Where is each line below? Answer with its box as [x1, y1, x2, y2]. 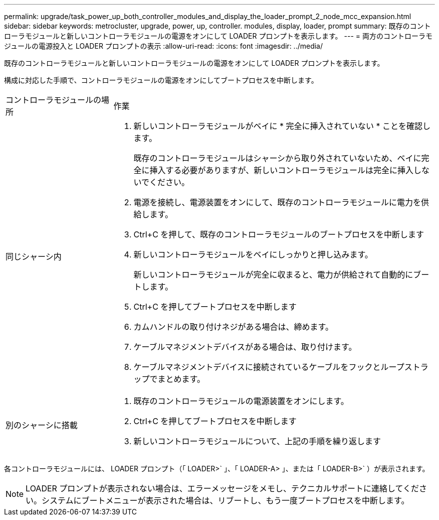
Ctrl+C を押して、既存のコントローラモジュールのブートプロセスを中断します [133, 229, 424, 239]
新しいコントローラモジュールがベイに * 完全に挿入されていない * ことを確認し [133, 121, 430, 131]
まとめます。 [157, 374, 205, 384]
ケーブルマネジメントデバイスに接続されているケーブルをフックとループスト [133, 362, 420, 372]
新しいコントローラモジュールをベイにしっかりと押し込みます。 [133, 249, 373, 259]
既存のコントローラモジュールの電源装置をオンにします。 [133, 396, 349, 406]
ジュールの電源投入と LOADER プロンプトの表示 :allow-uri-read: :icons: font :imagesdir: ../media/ [4, 42, 323, 50]
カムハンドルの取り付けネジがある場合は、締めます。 [133, 322, 333, 332]
